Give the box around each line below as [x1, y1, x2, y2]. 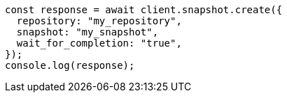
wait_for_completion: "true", [16, 38, 182, 49]
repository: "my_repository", [16, 15, 182, 26]
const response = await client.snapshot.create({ [5, 4, 283, 15]
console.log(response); [5, 60, 135, 71]
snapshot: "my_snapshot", [16, 26, 159, 38]
